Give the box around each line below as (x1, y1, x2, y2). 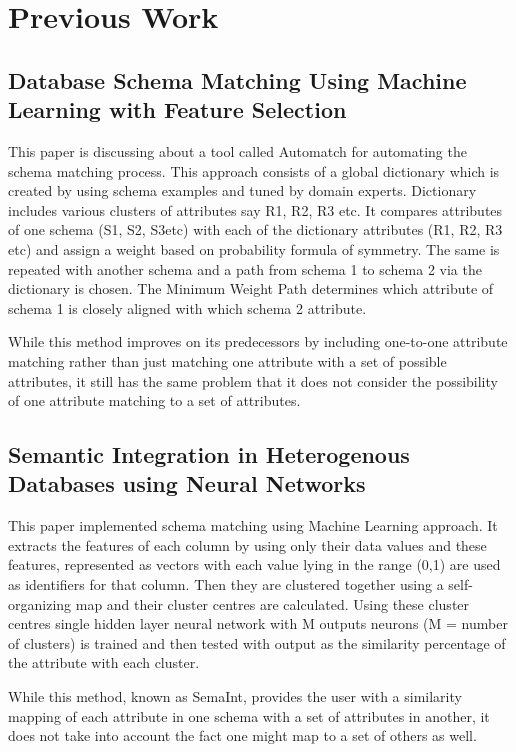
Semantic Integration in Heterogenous (8, 439, 410, 470)
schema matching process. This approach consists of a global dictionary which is (8, 160, 500, 181)
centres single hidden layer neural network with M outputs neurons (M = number (8, 613, 508, 634)
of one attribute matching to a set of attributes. (8, 390, 301, 411)
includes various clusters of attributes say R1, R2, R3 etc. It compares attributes (8, 199, 503, 220)
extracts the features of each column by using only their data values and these (8, 534, 487, 555)
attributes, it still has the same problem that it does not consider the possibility (8, 370, 498, 391)
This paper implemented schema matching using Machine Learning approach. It (8, 515, 498, 536)
